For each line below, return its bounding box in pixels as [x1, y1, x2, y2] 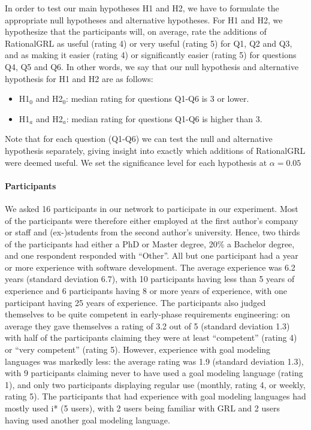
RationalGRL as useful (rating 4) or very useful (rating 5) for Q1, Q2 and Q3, [5, 37, 292, 49]
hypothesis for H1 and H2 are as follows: [5, 72, 153, 84]
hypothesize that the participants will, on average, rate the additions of [5, 25, 267, 38]
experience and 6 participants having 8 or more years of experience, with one [5, 284, 287, 297]
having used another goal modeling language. [5, 413, 170, 426]
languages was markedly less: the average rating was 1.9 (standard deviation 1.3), [5, 355, 304, 367]
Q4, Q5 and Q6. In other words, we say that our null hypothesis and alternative [5, 60, 299, 72]
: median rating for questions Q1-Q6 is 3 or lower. [66, 92, 249, 105]
